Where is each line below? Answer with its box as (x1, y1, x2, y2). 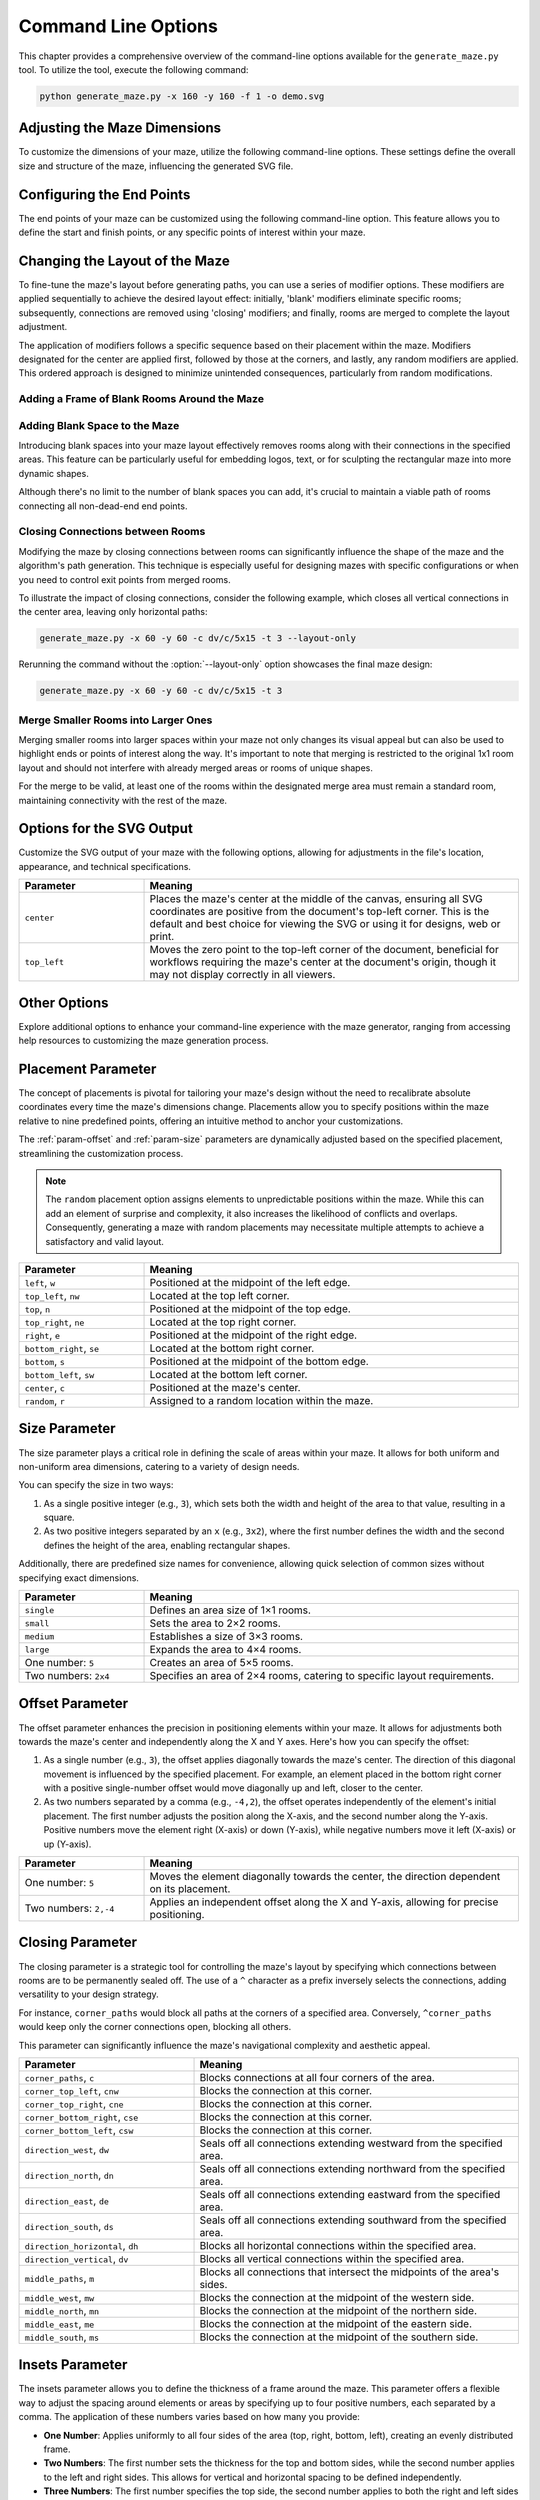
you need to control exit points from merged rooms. (18, 573, 231, 585)
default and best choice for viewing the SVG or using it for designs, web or (149, 917, 501, 931)
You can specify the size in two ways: (18, 1479, 174, 1491)
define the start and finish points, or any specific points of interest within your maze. (18, 226, 366, 239)
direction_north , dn (24, 2168, 114, 2182)
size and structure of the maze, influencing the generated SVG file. (18, 160, 294, 172)
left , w (24, 1275, 55, 1289)
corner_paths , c (24, 2070, 95, 2084)
